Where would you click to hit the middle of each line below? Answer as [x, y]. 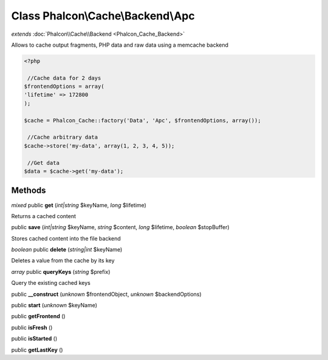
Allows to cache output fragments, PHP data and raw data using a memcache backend [120, 45]
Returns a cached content [43, 216]
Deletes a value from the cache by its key [63, 261]
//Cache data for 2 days [64, 78]
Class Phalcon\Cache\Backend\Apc [103, 16]
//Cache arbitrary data [63, 137]
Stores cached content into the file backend [66, 238]
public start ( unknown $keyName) [54, 305]
